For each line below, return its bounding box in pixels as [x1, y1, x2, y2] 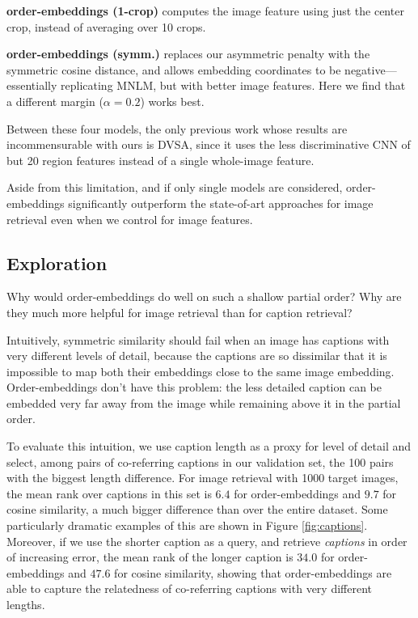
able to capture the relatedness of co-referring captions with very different [6, 580, 372, 597]
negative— [344, 61, 397, 78]
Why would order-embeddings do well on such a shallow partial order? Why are [6, 288, 402, 305]
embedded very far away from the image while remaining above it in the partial [6, 394, 401, 411]
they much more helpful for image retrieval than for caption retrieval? [6, 303, 353, 320]
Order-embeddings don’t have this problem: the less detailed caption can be [6, 379, 382, 396]
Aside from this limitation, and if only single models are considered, [6, 179, 343, 196]
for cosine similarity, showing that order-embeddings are [114, 564, 392, 581]
